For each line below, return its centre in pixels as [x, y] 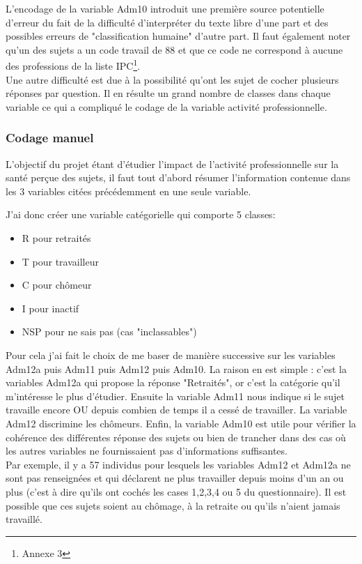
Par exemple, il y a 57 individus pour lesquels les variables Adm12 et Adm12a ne [178, 464]
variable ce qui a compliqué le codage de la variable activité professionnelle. [166, 106]
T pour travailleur [60, 261]
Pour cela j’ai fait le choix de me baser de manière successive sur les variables [171, 355]
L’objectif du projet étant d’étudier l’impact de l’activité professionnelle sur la [172, 163]
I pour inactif [50, 308]
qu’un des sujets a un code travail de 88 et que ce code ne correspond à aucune [174, 49]
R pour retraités [56, 238]
